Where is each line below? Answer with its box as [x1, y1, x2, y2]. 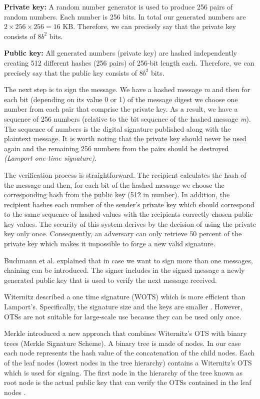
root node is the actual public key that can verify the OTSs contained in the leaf [4, 377, 251, 387]
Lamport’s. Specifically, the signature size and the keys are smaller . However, [4, 301, 242, 312]
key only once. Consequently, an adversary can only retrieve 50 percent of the [4, 228, 242, 239]
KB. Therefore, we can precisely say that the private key [62, 21, 236, 32]
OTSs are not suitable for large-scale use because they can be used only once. [4, 311, 241, 321]
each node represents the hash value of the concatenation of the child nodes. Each [4, 347, 255, 358]
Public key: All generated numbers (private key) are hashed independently [4, 48, 237, 58]
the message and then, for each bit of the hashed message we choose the [4, 179, 224, 190]
